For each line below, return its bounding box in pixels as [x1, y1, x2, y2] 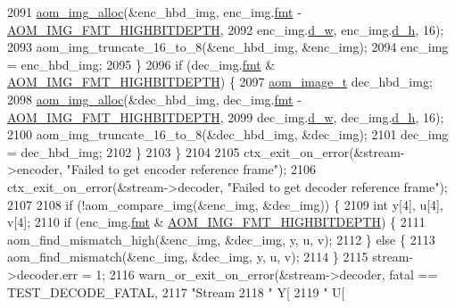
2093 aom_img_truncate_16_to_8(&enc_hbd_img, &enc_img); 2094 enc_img [7, 37, 449, 56]
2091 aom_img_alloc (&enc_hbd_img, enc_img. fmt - [7, 3, 302, 21]
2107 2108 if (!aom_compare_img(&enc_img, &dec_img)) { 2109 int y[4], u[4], [7, 195, 443, 213]
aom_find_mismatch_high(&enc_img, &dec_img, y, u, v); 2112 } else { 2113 [7, 229, 435, 248]
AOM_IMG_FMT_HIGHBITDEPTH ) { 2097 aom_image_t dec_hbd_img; [7, 72, 433, 91]
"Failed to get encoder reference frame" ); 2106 [66, 160, 317, 179]
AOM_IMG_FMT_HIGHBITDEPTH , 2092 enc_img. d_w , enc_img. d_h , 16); [7, 20, 444, 38]
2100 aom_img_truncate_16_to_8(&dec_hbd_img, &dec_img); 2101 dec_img [7, 125, 449, 144]
